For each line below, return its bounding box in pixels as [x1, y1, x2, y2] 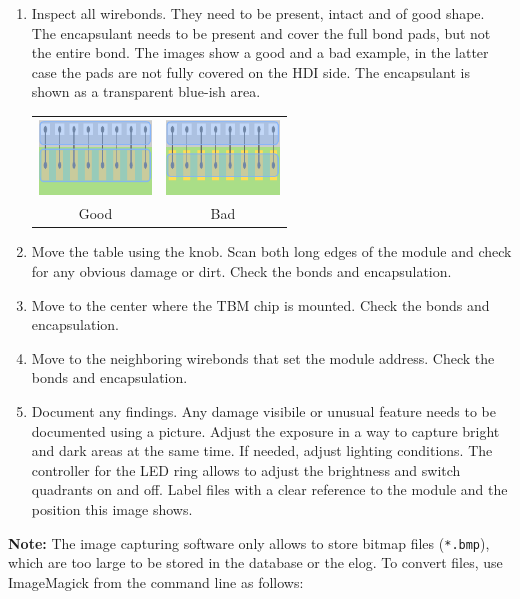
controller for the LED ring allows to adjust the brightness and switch [31, 459, 461, 480]
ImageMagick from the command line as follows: [8, 571, 304, 592]
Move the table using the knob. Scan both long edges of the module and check [31, 241, 512, 262]
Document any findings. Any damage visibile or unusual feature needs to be [31, 401, 496, 421]
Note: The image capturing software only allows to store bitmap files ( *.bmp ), [8, 532, 490, 553]
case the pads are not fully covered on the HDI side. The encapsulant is [31, 61, 470, 82]
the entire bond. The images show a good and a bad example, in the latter [31, 42, 489, 63]
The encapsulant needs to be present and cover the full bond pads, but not [31, 22, 491, 43]
